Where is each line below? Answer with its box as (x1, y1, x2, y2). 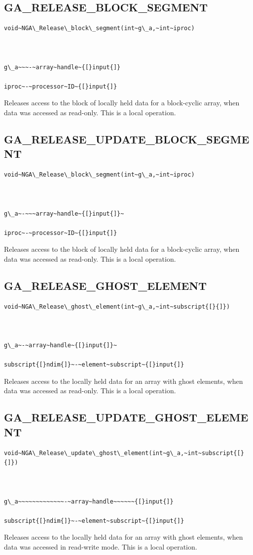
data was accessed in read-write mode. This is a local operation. (4, 541, 197, 552)
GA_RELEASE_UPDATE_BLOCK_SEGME (4, 131, 250, 146)
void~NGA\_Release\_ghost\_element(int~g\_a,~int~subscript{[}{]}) (4, 303, 230, 310)
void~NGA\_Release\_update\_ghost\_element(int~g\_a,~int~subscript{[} (4, 449, 244, 457)
